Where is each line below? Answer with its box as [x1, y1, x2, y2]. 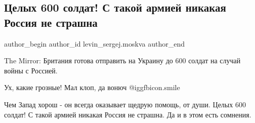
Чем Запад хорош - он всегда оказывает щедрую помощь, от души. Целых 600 [4, 99, 246, 109]
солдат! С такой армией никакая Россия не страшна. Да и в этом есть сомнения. [4, 109, 251, 119]
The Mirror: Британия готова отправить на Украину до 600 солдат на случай [4, 55, 241, 66]
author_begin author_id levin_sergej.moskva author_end [4, 38, 185, 49]
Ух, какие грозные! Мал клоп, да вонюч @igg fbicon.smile [4, 82, 180, 93]
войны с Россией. [4, 65, 58, 75]
